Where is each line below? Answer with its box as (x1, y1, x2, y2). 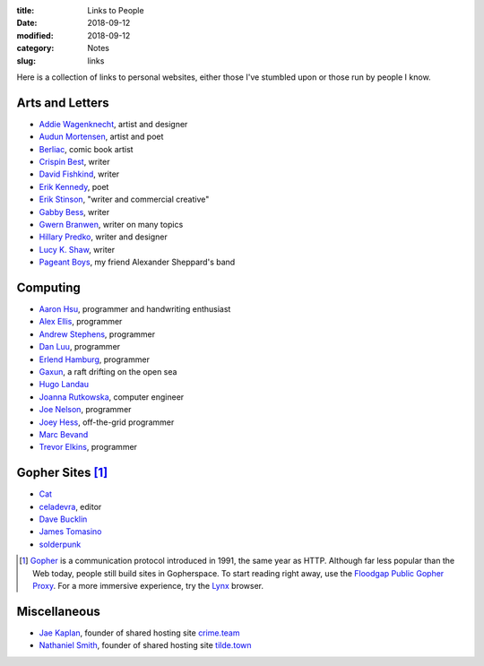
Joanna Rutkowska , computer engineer (39, 391, 185, 402)
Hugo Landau (39, 379, 90, 390)
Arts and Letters (16, 95, 109, 110)
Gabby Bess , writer (39, 206, 110, 217)
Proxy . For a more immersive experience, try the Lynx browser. (32, 581, 264, 591)
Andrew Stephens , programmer (39, 328, 156, 340)
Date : (16, 18, 38, 29)
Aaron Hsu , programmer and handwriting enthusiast (39, 304, 231, 315)
